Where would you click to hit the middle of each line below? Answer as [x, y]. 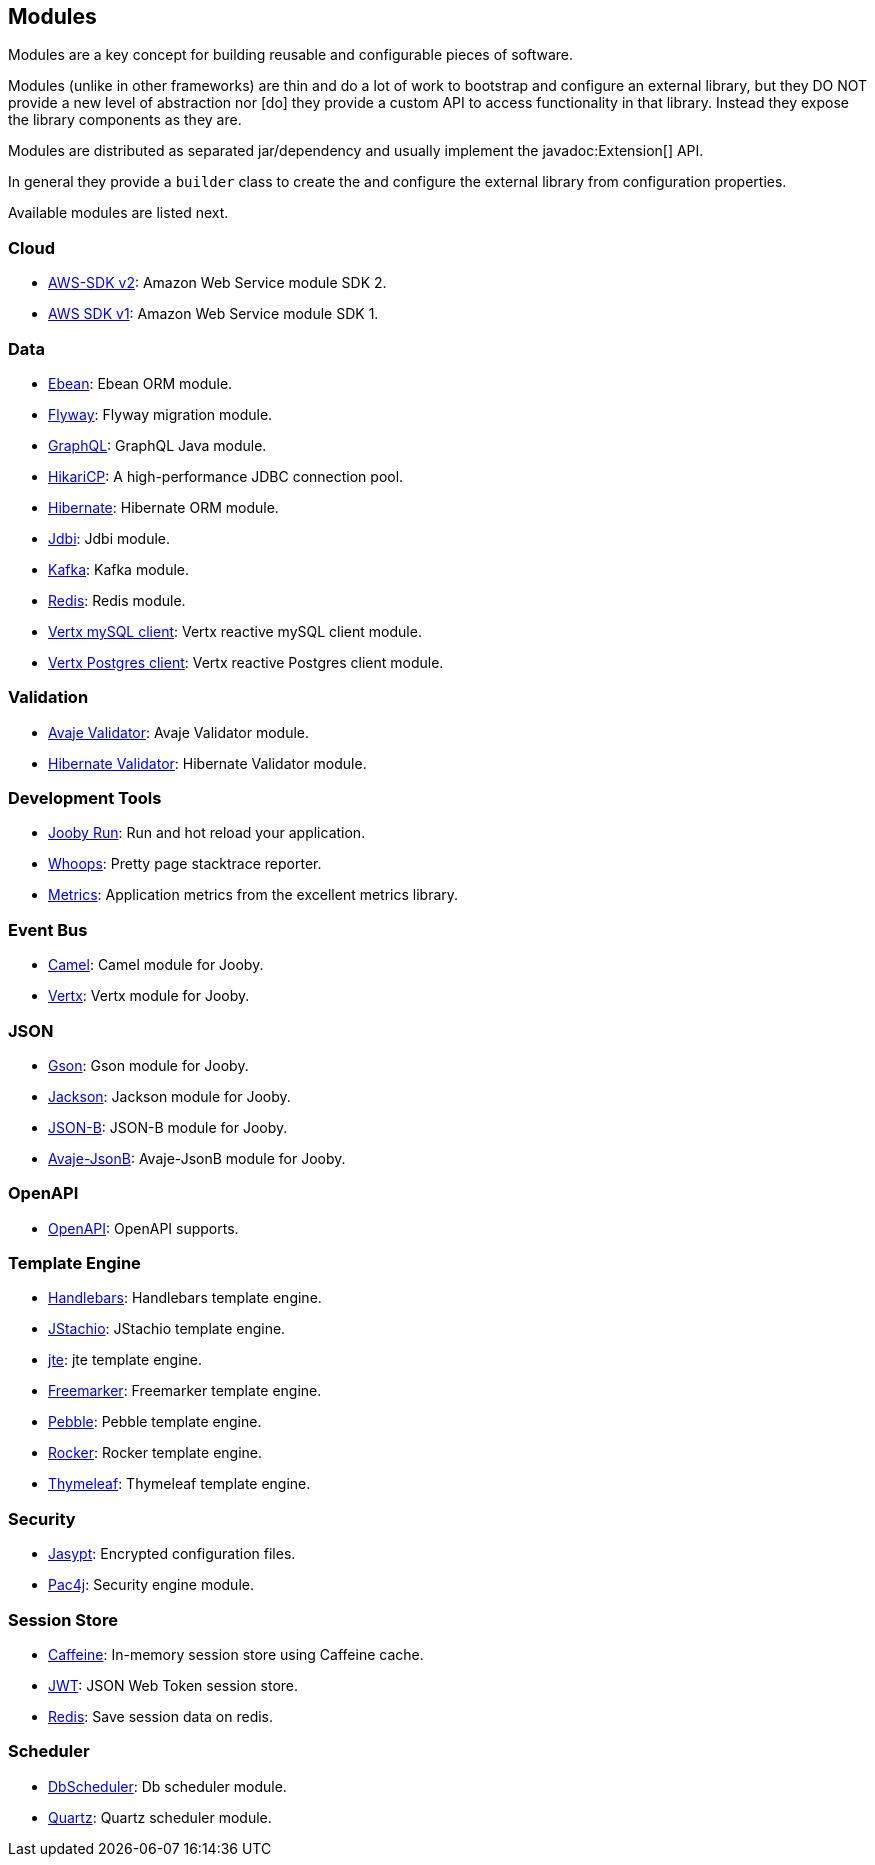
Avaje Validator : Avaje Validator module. [178, 732]
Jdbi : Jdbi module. [109, 538]
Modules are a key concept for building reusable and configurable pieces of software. [290, 55]
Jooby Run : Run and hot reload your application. [207, 833]
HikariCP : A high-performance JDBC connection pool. [226, 476]
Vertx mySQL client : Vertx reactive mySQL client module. [235, 631]
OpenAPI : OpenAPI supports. [143, 1228]
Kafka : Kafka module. [118, 569]
